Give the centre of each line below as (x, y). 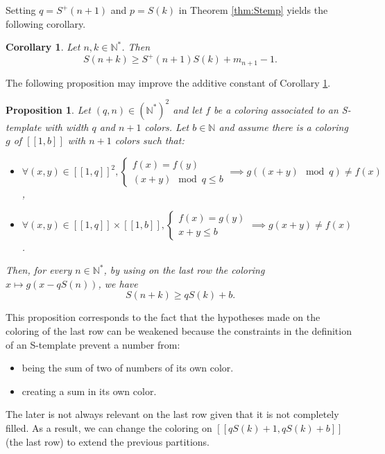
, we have (118, 283)
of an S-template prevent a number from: (93, 344)
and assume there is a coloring (283, 126)
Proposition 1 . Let (48, 109)
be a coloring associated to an (276, 109)
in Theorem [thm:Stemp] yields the (253, 10)
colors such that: (149, 140)
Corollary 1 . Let (43, 47)
